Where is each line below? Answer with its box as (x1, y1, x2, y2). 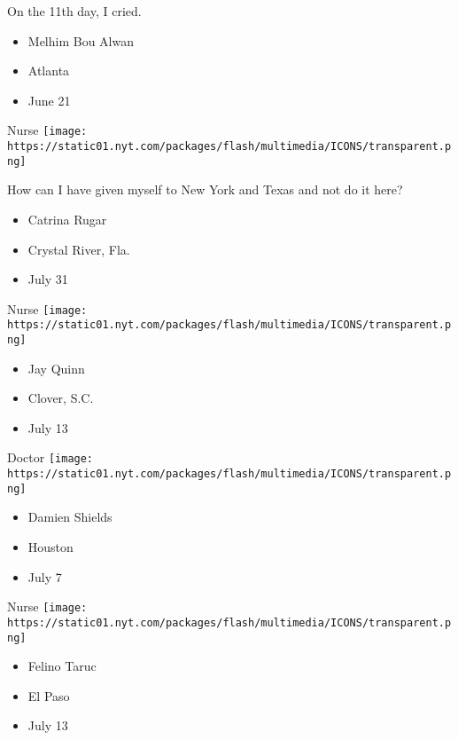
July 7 (27, 567, 62, 586)
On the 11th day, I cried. (7, 2, 142, 20)
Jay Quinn (27, 358, 85, 377)
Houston (27, 538, 74, 556)
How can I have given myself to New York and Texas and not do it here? (7, 180, 403, 199)
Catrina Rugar (27, 209, 107, 228)
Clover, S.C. (27, 389, 94, 407)
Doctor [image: (7, 448, 94, 467)
